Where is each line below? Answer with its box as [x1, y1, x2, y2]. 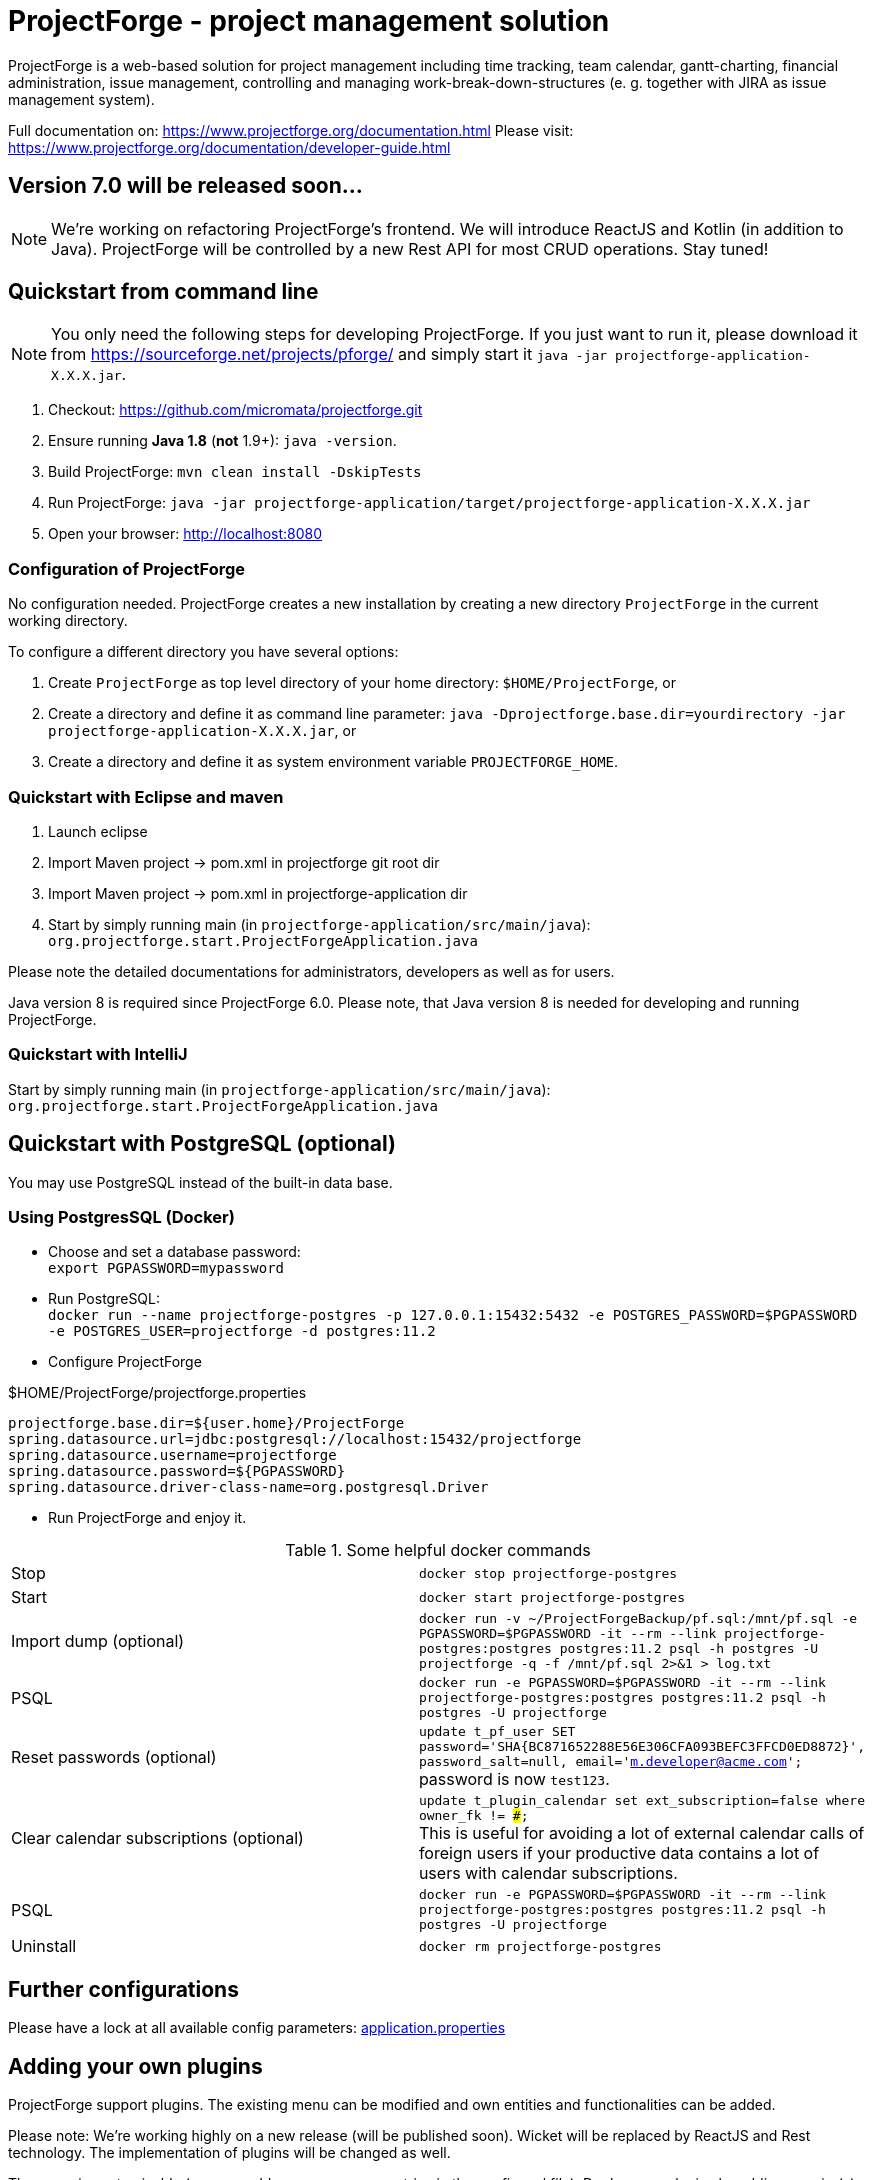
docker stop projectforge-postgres [418, 1565, 678, 1581]
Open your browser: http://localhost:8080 [48, 525, 323, 543]
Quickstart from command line [8, 279, 319, 305]
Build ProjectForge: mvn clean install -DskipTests [48, 463, 422, 481]
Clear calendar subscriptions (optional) [11, 1828, 304, 1849]
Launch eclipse [48, 822, 148, 840]
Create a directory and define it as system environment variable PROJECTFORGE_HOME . [48, 753, 619, 771]
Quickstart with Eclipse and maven [8, 786, 284, 807]
